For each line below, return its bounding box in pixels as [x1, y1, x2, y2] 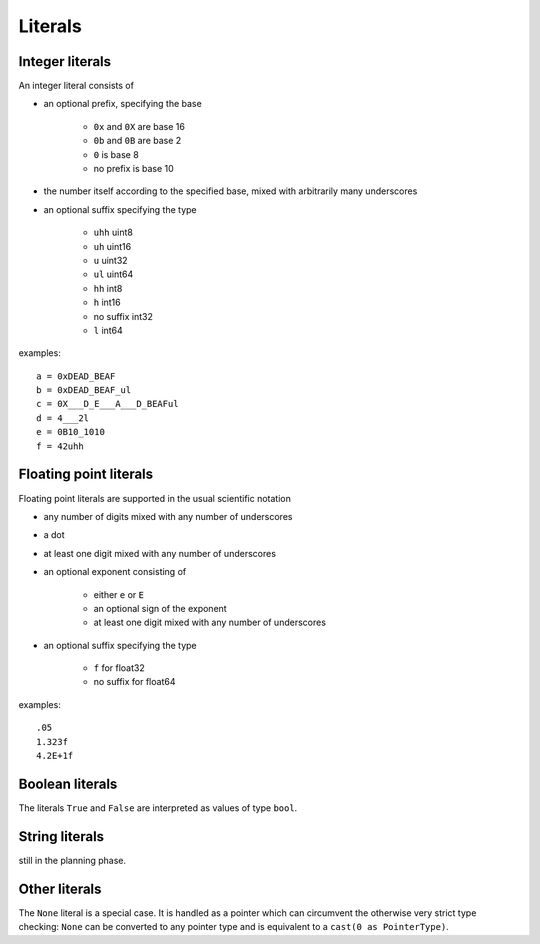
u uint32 [93, 254, 129, 266]
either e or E [93, 588, 145, 600]
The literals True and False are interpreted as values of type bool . [18, 801, 298, 814]
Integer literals [18, 53, 112, 70]
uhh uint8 [93, 226, 134, 239]
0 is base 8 [93, 148, 139, 160]
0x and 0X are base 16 [93, 120, 185, 132]
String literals [18, 828, 105, 845]
